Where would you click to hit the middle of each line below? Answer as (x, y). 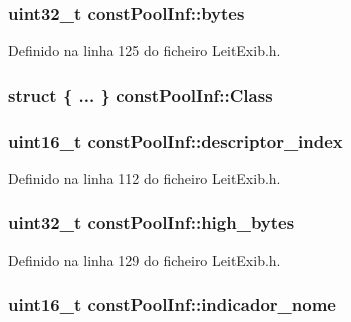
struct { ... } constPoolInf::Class (140, 94)
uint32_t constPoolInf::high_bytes (151, 222)
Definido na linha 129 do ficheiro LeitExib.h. (144, 259)
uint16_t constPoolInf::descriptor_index (175, 140)
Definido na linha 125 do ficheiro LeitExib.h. (144, 50)
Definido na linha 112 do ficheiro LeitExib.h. (144, 177)
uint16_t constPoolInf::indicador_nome (172, 304)
